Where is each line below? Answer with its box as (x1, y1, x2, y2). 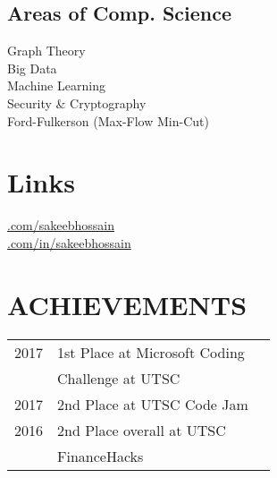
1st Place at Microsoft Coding (57, 341, 245, 363)
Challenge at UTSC (57, 367, 180, 388)
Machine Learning (7, 76, 105, 95)
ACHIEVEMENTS (7, 286, 248, 322)
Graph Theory (7, 41, 86, 60)
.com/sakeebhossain (7, 216, 114, 235)
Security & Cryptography (7, 93, 147, 112)
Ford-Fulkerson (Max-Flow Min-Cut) (7, 111, 209, 130)
